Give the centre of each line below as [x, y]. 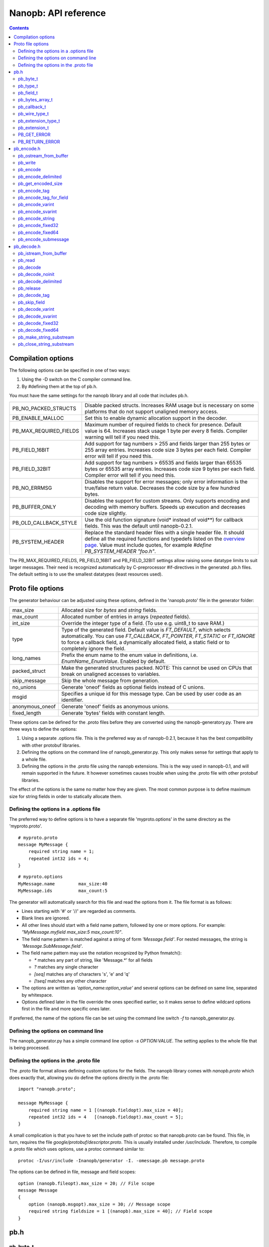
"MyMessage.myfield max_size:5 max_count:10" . [72, 932]
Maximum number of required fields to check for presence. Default [163, 424]
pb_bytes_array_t [35, 100]
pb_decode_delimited [40, 281]
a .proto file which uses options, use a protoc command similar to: [77, 1149]
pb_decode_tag [34, 295]
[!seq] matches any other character [70, 981]
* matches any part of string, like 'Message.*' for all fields [93, 960]
